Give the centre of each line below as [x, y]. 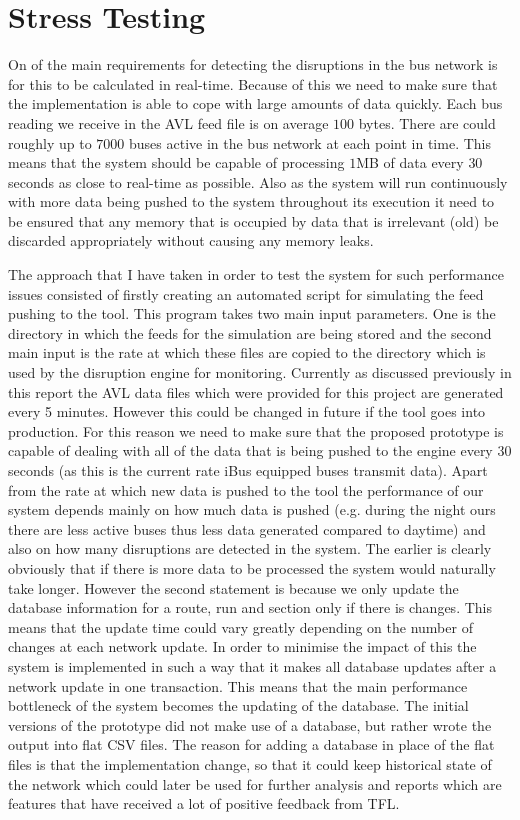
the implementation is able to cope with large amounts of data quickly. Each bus [255, 103]
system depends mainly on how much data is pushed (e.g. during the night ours [252, 509]
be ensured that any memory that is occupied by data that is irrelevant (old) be [253, 220]
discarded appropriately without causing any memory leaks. [191, 240]
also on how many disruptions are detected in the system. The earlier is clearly [250, 548]
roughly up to [50, 142]
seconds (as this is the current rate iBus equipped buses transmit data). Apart [248, 470]
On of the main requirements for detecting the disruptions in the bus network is [253, 64]
